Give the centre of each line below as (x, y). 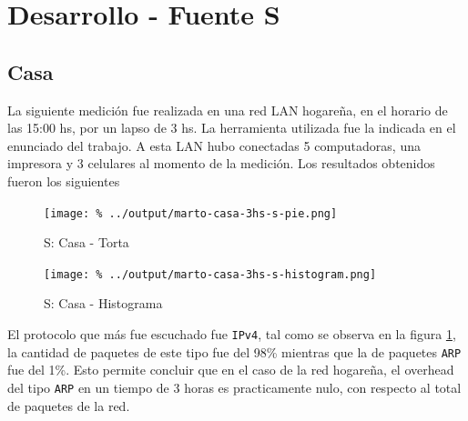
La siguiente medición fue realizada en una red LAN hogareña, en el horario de (228, 110)
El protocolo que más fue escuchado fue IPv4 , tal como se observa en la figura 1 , (232, 334)
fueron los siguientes (64, 180)
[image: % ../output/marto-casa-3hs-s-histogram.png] (210, 274)
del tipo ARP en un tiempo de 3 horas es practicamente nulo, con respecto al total (234, 387)
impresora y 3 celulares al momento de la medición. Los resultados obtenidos (221, 163)
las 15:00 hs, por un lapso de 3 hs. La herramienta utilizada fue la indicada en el (232, 128)
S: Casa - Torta (86, 242)
